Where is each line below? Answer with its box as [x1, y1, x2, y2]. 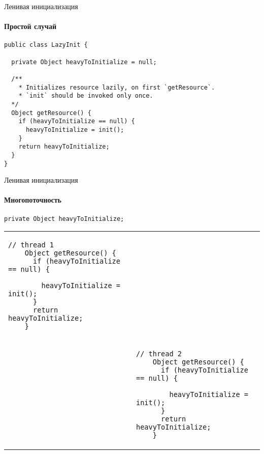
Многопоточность [4, 194, 61, 205]
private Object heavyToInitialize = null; [11, 58, 157, 66]
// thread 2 [136, 350, 182, 358]
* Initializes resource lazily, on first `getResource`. [18, 83, 215, 91]
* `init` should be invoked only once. [18, 92, 153, 100]
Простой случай [4, 21, 57, 32]
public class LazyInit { [4, 41, 88, 49]
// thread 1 [8, 241, 54, 249]
